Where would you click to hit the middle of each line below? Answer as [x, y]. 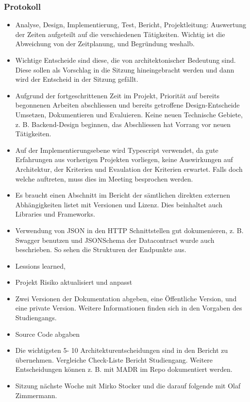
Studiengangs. [36, 318]
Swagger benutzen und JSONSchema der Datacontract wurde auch [115, 240]
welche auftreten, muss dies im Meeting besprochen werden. [104, 178]
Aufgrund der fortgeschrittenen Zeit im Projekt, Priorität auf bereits [117, 95]
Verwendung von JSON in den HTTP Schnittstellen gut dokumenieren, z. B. [129, 230]
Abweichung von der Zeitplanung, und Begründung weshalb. [105, 44]
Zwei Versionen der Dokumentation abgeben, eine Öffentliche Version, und [126, 298]
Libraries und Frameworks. [55, 214]
